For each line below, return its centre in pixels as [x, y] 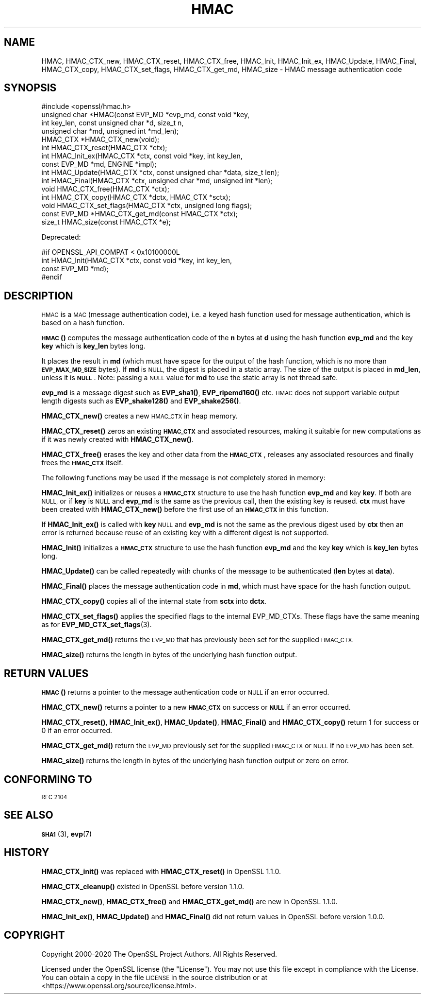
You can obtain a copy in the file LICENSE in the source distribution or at [155, 977]
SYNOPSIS [30, 88]
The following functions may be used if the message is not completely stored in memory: [183, 478]
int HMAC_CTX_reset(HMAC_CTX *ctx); [104, 148]
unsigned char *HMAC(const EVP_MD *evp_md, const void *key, [146, 115]
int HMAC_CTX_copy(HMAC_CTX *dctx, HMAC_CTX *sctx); [136, 197]
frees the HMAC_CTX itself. [82, 463]
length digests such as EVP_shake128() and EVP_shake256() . [141, 401]
